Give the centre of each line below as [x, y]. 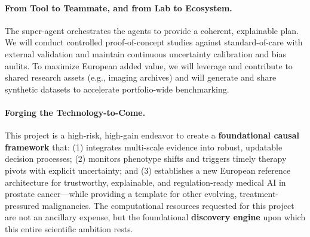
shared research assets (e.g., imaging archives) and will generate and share [141, 77]
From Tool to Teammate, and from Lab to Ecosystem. [119, 7]
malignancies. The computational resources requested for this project [168, 205]
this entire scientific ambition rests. [69, 228]
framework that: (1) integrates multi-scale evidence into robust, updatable [144, 147]
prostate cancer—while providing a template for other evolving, [121, 194]
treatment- [259, 194]
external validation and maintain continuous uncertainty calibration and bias [145, 53]
